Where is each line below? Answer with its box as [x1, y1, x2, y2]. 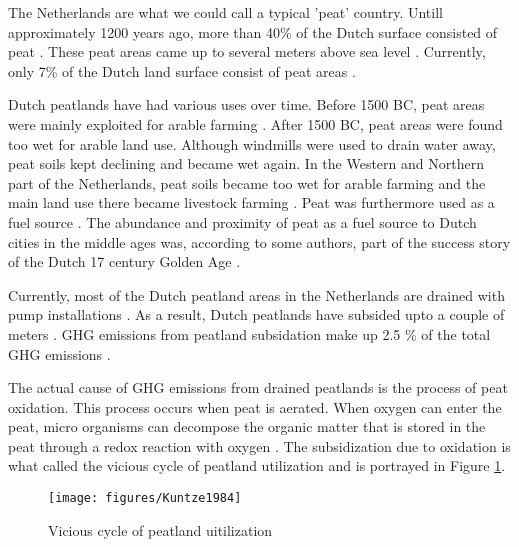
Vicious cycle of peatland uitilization [48, 519, 273, 540]
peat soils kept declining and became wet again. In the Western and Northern [8, 153, 484, 174]
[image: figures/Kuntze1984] [48, 491, 242, 506]
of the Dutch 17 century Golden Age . [8, 251, 241, 272]
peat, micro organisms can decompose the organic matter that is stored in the [8, 416, 486, 437]
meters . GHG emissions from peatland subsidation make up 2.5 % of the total [8, 323, 491, 344]
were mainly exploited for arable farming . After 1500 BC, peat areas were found [8, 113, 503, 134]
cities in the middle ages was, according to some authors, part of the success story [8, 231, 511, 252]
